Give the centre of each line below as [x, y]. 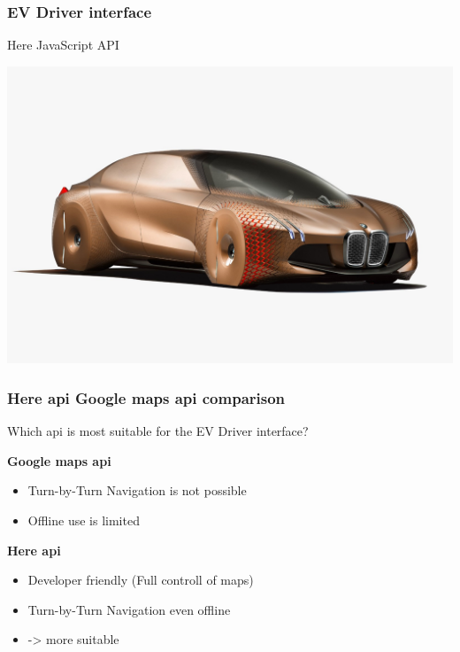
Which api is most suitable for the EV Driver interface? [158, 431]
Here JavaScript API [63, 45]
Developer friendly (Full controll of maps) [141, 580]
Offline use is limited [84, 520]
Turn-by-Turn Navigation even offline [129, 609]
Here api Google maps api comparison [146, 398]
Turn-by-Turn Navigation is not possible [137, 490]
